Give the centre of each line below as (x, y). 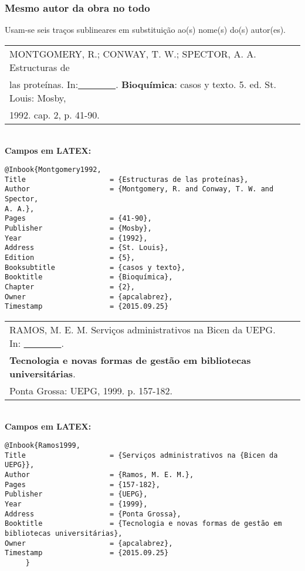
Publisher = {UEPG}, (76, 494)
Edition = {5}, (70, 257)
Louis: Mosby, (38, 97)
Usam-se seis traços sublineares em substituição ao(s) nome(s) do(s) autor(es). (145, 30)
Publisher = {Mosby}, (78, 228)
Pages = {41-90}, (78, 219)
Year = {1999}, (76, 504)
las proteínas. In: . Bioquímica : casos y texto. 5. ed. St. (143, 84)
